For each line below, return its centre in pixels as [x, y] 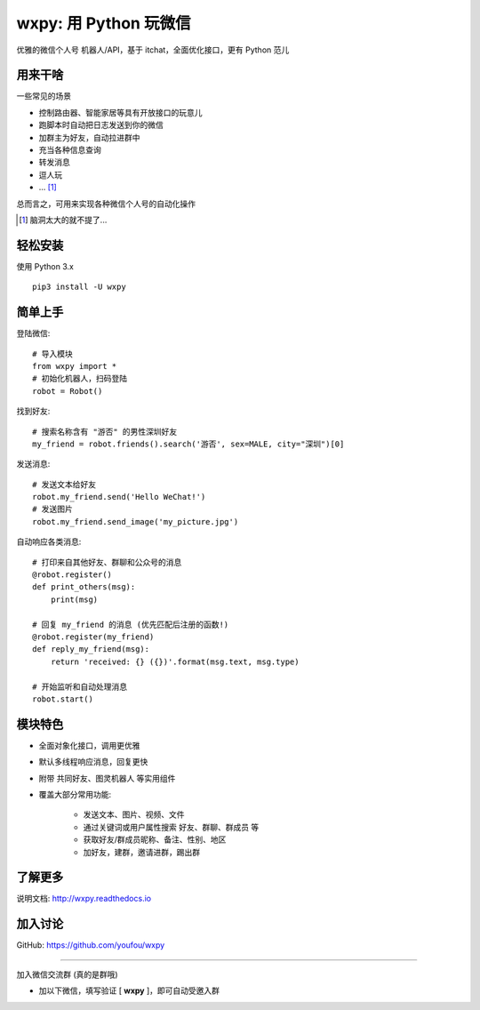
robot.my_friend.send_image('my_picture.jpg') [136, 521]
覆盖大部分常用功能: [75, 795]
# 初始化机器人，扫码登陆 [80, 379]
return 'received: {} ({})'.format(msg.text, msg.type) [175, 661]
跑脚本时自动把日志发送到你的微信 [101, 125]
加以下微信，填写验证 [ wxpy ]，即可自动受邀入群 [129, 990]
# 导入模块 [52, 354]
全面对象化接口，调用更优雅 [89, 745]
